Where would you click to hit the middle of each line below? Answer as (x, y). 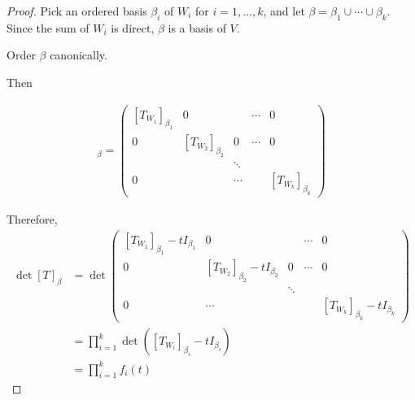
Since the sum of (48, 27)
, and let (284, 11)
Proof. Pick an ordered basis (77, 11)
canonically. (79, 55)
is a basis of (197, 27)
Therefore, (32, 219)
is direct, (133, 27)
